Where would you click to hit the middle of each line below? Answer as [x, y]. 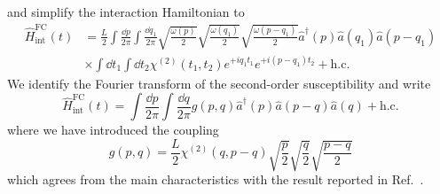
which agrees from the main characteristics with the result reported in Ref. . [216, 179]
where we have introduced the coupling [113, 130]
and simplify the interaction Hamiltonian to [126, 12]
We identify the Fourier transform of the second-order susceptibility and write [219, 83]
